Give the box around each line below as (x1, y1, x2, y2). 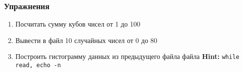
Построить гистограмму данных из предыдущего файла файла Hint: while (15, 51, 240, 61)
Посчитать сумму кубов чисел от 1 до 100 (15, 19, 140, 29)
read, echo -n (15, 62, 61, 69)
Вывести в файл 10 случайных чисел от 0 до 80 (15, 35, 157, 45)
